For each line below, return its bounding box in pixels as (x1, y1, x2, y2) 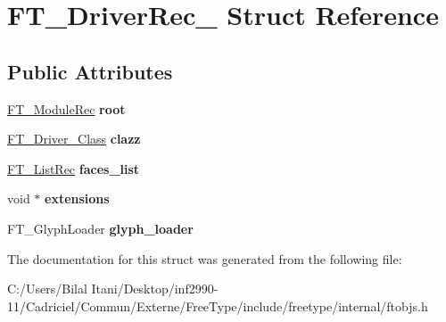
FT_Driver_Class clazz (7, 129, 141, 148)
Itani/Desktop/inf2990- (91, 279, 219, 298)
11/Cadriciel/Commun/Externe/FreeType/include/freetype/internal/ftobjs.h (7, 296, 428, 315)
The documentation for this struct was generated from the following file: (7, 249, 402, 268)
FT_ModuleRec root (7, 99, 126, 118)
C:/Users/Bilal (7, 279, 87, 298)
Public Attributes (7, 57, 173, 85)
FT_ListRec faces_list (7, 159, 140, 178)
